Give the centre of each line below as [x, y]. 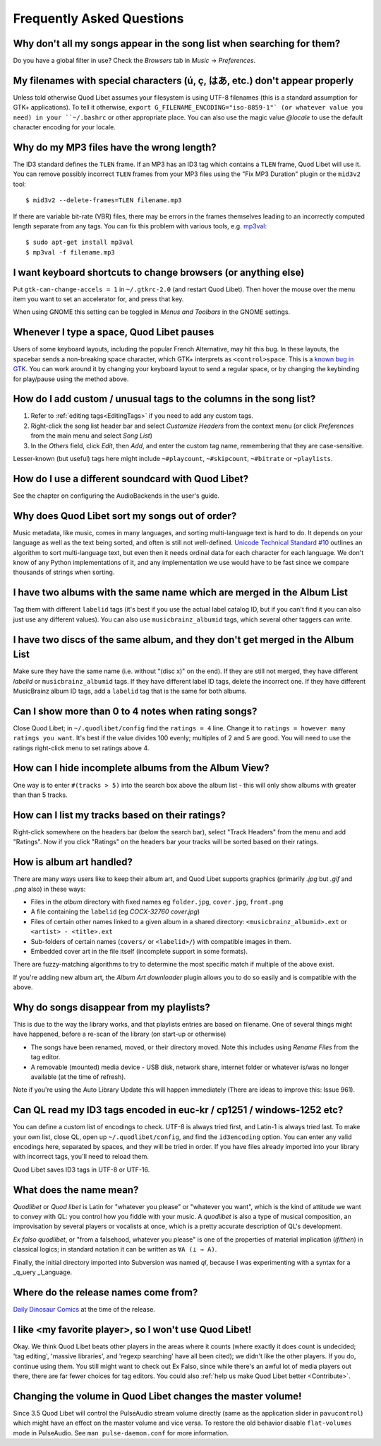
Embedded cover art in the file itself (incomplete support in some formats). [139, 951]
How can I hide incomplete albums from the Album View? [141, 768]
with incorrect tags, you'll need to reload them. [81, 1157]
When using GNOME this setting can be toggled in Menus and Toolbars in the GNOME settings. [152, 312]
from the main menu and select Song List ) [92, 436]
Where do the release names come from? [105, 1292]
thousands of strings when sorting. [64, 572]
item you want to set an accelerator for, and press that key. [98, 299]
